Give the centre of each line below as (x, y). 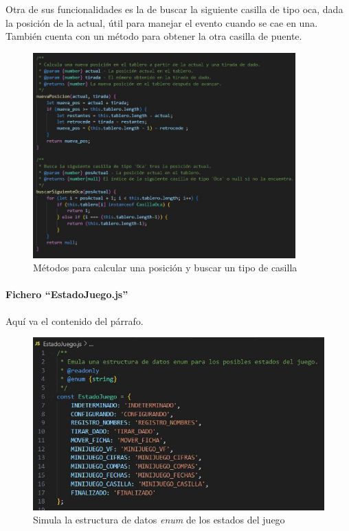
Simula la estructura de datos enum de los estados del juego (159, 520)
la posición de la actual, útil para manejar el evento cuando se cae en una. (162, 22)
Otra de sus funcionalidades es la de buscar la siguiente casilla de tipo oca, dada (174, 9)
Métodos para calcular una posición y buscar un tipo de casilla (165, 268)
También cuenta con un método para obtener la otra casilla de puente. (154, 36)
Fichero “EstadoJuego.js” (67, 294)
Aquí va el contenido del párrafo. (75, 320)
